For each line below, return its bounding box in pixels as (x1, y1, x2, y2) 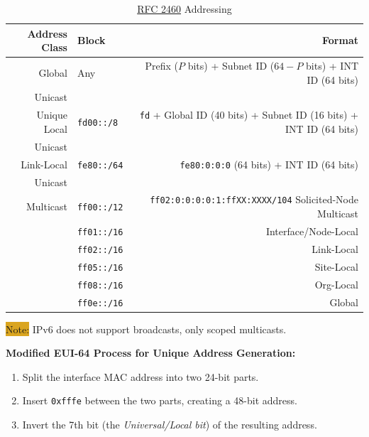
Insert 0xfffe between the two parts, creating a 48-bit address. (22, 393, 297, 408)
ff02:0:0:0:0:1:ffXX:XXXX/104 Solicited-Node (150, 192, 358, 207)
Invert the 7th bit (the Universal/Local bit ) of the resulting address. (22, 417, 317, 432)
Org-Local (314, 276, 358, 291)
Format (322, 33, 358, 48)
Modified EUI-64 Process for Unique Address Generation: (6, 345, 296, 360)
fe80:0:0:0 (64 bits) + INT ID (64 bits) (180, 156, 358, 171)
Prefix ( (145, 58, 178, 73)
